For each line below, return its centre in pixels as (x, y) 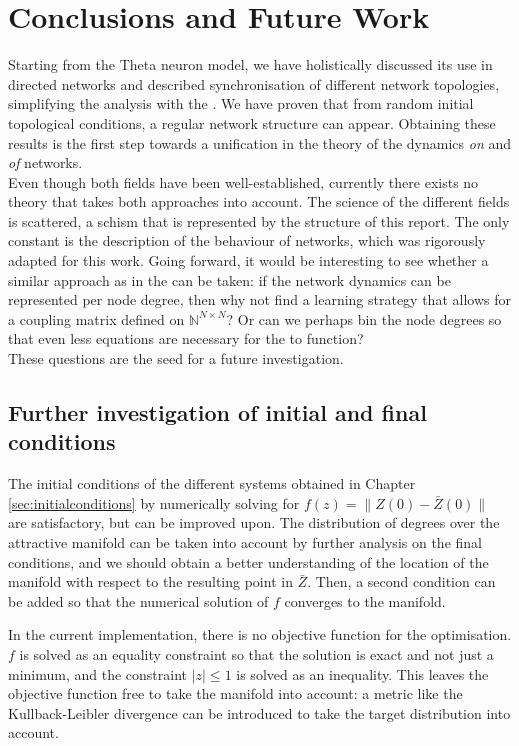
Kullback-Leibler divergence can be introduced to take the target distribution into (259, 712)
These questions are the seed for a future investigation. (176, 358)
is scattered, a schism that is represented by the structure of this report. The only (259, 220)
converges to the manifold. (365, 600)
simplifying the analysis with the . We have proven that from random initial (241, 103)
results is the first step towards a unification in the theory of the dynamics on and (260, 142)
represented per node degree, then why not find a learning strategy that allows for (259, 299)
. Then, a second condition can (401, 581)
